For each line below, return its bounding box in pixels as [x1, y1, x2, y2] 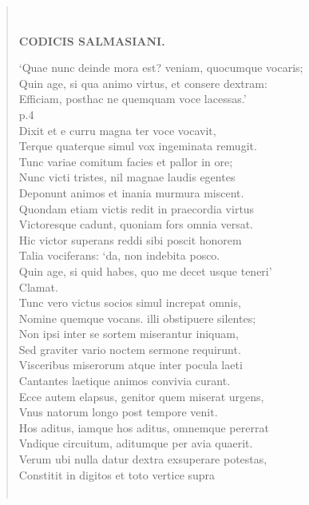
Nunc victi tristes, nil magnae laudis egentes [18, 169, 236, 185]
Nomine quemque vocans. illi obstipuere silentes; [18, 309, 256, 326]
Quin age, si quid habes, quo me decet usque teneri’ [18, 262, 272, 279]
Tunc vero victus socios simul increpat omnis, [18, 294, 241, 311]
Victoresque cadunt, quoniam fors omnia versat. [18, 216, 253, 233]
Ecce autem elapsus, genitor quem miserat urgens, [18, 388, 264, 404]
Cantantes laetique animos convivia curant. [18, 372, 231, 389]
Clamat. [18, 278, 58, 295]
